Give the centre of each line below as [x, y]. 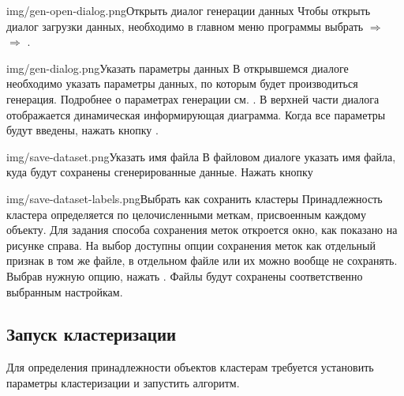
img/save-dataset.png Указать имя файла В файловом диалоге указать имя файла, [201, 156]
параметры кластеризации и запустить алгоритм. [123, 382]
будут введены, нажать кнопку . [82, 130]
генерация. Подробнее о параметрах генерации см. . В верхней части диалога [193, 98]
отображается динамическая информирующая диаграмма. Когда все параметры [196, 114]
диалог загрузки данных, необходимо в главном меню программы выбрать [185, 26]
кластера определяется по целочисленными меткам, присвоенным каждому [186, 214]
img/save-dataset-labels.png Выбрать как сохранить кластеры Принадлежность [195, 198]
